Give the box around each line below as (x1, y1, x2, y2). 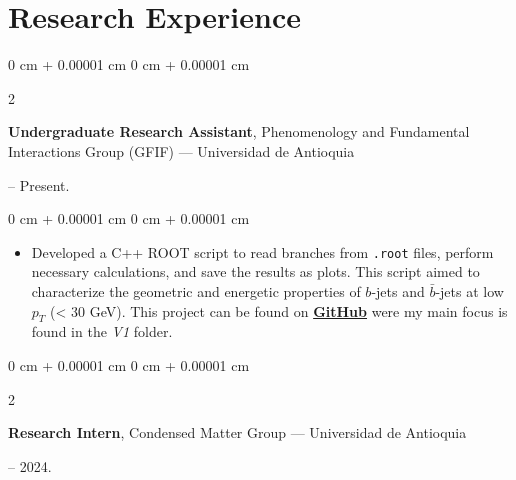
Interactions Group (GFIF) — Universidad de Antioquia (8, 140, 355, 161)
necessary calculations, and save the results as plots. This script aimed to (31, 261, 480, 282)
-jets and (371, 280, 425, 301)
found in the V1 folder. (31, 321, 173, 342)
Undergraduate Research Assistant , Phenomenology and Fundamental (8, 121, 470, 142)
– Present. (8, 174, 70, 195)
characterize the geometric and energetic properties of (31, 280, 361, 301)
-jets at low (435, 280, 504, 301)
